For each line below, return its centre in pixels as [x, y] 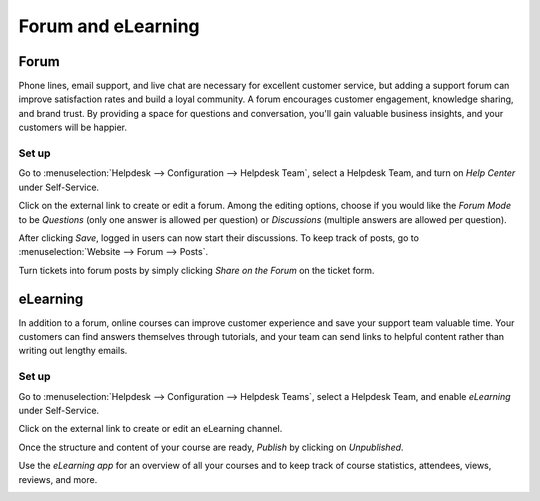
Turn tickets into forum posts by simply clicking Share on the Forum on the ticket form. [196, 270]
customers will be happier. [73, 127]
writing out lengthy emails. [73, 351]
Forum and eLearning [109, 26]
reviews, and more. [58, 479]
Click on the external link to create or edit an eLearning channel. [150, 429]
